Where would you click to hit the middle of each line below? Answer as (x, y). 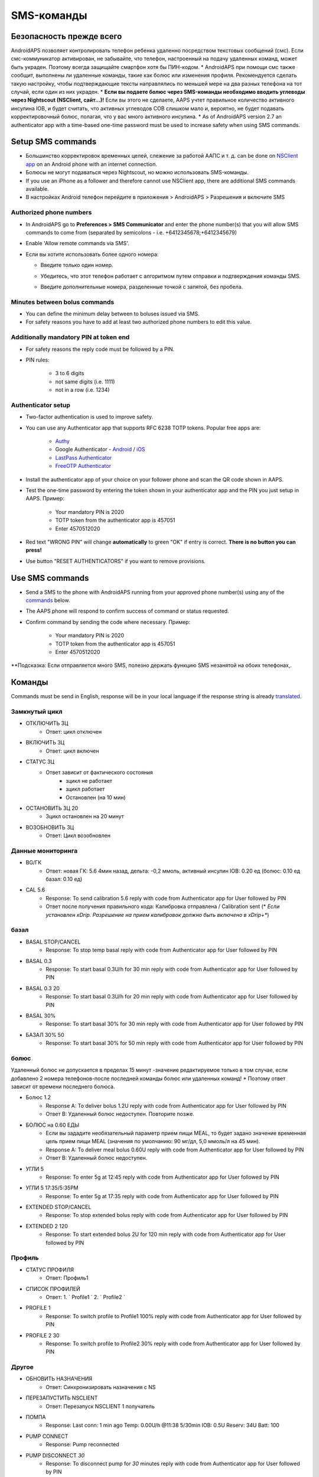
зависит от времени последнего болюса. (63, 1086)
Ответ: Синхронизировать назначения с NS (101, 1387)
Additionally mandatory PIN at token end (70, 337)
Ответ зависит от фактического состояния (99, 772)
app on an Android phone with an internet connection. (92, 164)
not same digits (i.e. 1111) (85, 382)
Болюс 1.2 (38, 1097)
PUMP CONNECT (47, 1436)
